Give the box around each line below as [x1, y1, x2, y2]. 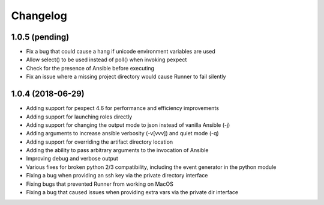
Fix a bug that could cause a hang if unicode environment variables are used [26, 48, 215, 55]
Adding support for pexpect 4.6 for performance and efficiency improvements [26, 105, 219, 112]
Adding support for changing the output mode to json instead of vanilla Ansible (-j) [26, 121, 230, 129]
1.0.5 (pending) [11, 32, 70, 42]
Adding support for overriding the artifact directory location [26, 138, 173, 145]
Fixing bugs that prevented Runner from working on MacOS [26, 180, 173, 188]
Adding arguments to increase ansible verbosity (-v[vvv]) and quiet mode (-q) [26, 130, 219, 137]
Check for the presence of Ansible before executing [26, 64, 155, 72]
